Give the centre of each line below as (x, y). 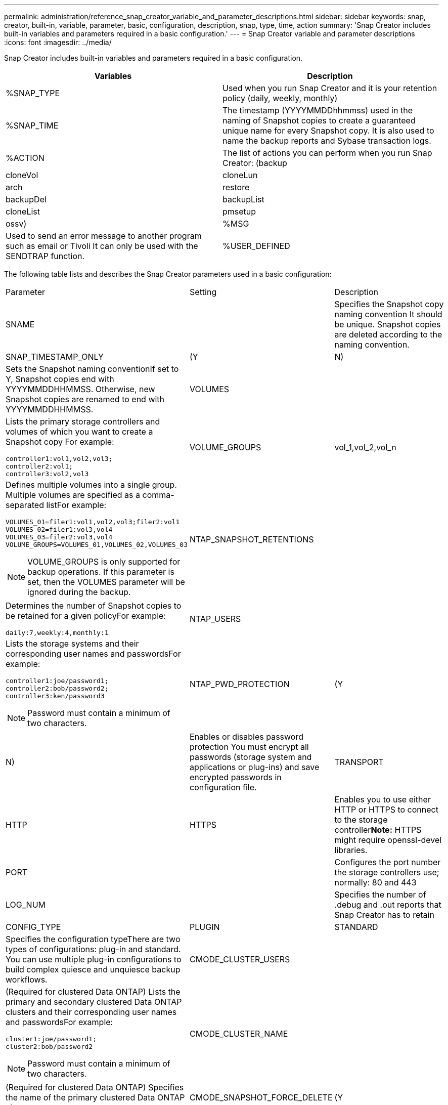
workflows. (27, 980)
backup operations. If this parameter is (101, 572)
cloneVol (22, 175)
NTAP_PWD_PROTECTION (240, 684)
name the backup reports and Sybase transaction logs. (327, 141)
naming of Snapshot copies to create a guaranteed (319, 120)
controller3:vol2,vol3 (47, 474)
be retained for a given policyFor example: (86, 616)
